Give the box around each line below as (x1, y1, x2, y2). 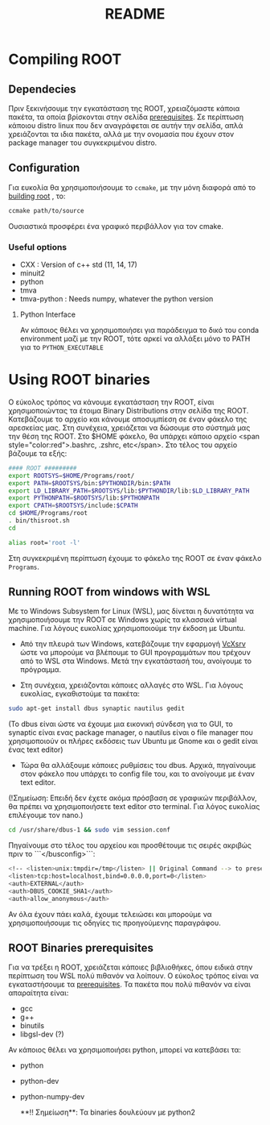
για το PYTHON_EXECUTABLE (19, 342, 104, 351)
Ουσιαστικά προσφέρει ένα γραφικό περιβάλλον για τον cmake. (8, 221, 223, 230)
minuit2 (19, 268, 46, 278)
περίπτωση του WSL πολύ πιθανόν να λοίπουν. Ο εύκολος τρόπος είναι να (8, 971, 260, 981)
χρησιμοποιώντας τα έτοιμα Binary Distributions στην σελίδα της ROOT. (8, 405, 249, 415)
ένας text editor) (8, 745, 63, 754)
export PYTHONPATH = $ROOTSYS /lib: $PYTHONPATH (8, 494, 160, 502)
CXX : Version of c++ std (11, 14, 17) (19, 259, 138, 269)
